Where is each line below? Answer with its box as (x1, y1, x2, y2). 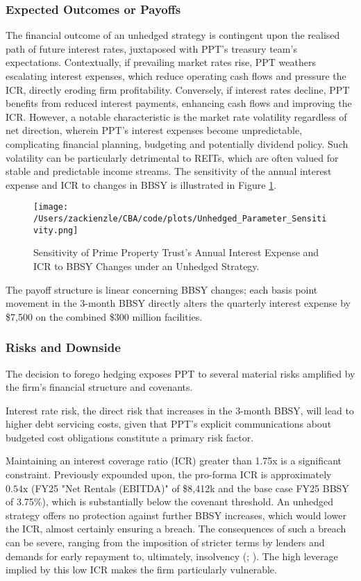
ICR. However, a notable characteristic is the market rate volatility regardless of (6, 109, 347, 124)
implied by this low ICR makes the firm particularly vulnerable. (6, 562, 277, 577)
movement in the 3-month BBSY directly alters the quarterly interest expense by (6, 296, 351, 310)
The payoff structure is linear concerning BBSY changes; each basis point (6, 282, 318, 296)
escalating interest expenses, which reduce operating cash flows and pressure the (6, 69, 346, 83)
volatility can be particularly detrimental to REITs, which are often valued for (6, 150, 339, 165)
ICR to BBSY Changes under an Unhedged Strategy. (33, 258, 260, 273)
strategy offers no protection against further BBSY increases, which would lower (6, 507, 347, 522)
